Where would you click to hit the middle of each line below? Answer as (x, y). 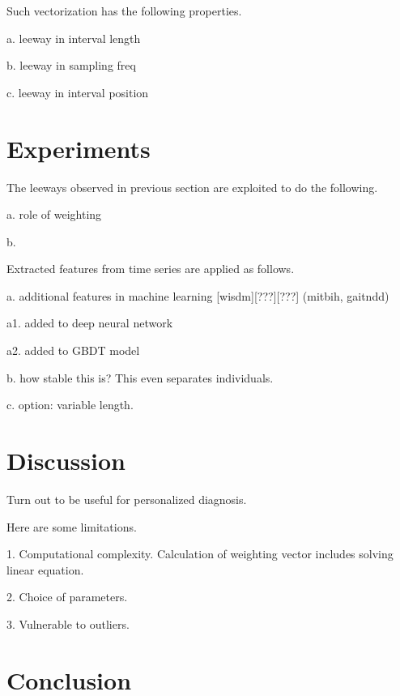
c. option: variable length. (70, 405)
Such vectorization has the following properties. (124, 11)
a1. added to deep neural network (90, 323)
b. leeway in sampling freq (71, 65)
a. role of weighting (54, 214)
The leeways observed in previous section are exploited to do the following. (192, 187)
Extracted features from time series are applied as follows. (151, 269)
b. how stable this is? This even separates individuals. (140, 377)
